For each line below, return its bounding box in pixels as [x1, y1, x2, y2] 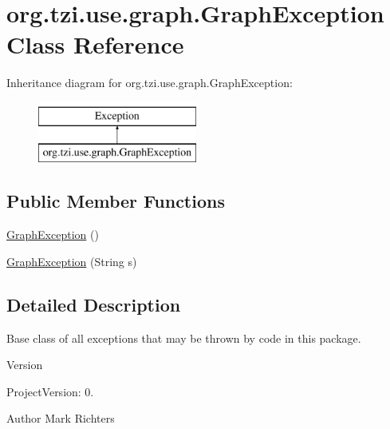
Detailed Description [6, 292, 181, 316]
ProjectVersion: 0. [6, 383, 94, 399]
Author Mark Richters [6, 410, 115, 427]
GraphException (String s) [6, 252, 137, 269]
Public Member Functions [6, 189, 225, 213]
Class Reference [6, 28, 184, 61]
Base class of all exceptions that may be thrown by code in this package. [6, 329, 361, 346]
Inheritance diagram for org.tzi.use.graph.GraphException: [6, 74, 293, 91]
